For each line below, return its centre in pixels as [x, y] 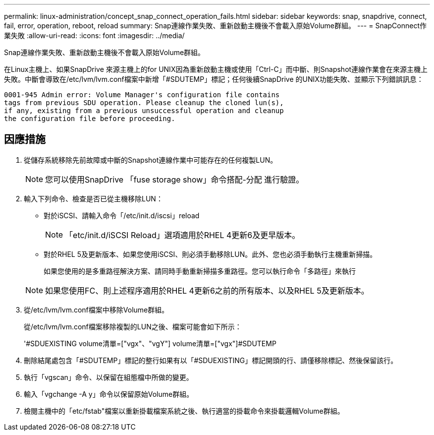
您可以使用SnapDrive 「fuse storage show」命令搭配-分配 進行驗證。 [175, 179]
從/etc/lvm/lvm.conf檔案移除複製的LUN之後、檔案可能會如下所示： [133, 326]
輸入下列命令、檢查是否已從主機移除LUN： [93, 198]
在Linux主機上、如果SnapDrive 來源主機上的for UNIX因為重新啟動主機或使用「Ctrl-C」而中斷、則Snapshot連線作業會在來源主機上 [216, 69]
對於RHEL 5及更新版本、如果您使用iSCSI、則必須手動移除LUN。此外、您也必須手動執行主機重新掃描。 [210, 254]
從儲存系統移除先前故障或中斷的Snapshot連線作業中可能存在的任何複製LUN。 [151, 160]
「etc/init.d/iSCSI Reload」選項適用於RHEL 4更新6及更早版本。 [183, 235]
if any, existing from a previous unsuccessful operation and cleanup [144, 111]
